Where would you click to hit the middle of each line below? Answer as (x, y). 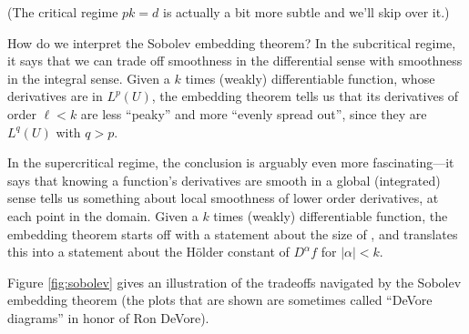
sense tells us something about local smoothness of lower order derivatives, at (223, 198)
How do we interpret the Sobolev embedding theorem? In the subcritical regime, (232, 42)
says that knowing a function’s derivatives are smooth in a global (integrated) (224, 180)
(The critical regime (63, 12)
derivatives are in (55, 96)
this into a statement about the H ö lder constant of (148, 252)
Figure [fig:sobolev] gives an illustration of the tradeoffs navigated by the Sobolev (234, 282)
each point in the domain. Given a (103, 215)
